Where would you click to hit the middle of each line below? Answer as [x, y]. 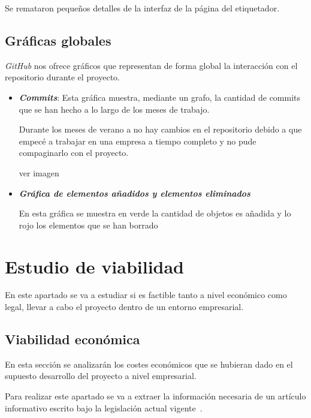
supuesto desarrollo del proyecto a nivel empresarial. [101, 376]
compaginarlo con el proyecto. [74, 153]
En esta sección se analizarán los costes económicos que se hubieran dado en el [149, 364]
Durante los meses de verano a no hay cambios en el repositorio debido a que [160, 129]
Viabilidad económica [73, 339]
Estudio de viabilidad [95, 266]
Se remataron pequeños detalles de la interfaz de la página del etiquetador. [142, 8]
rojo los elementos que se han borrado [88, 225]
